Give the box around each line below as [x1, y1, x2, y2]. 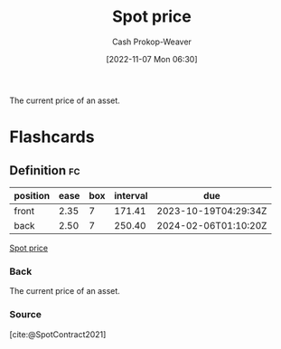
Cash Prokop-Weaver [111, 36, 192, 47]
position [14, 189, 51, 202]
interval [114, 189, 148, 202]
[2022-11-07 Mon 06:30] [106, 53, 198, 64]
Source [9, 308, 42, 321]
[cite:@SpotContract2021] [9, 328, 107, 340]
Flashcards [9, 127, 95, 147]
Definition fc [9, 163, 80, 178]
